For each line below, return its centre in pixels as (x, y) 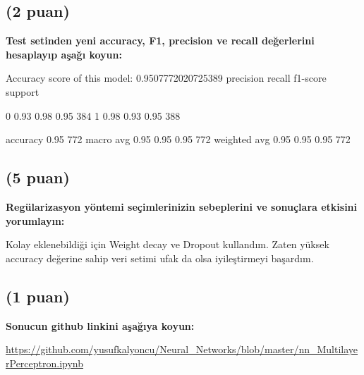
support (23, 91)
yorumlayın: (35, 220)
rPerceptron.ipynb (45, 363)
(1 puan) (38, 296)
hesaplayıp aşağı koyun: (64, 54)
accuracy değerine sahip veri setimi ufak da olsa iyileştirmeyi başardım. (160, 258)
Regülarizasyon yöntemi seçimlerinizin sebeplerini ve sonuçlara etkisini (182, 206)
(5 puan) (38, 177)
